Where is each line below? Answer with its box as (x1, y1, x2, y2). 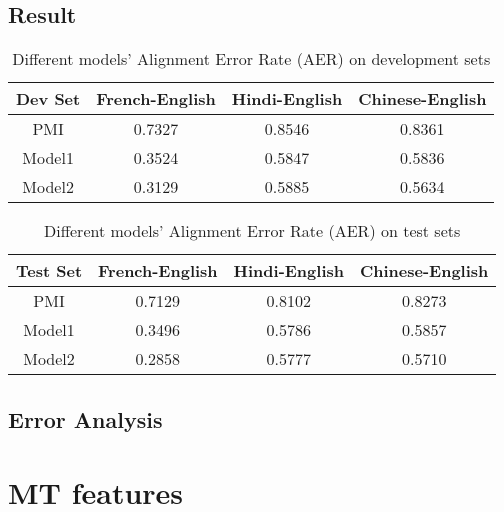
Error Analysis (8, 403, 163, 434)
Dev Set (16, 87, 81, 111)
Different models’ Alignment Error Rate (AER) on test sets (44, 219, 461, 243)
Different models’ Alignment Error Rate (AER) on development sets (12, 47, 491, 71)
